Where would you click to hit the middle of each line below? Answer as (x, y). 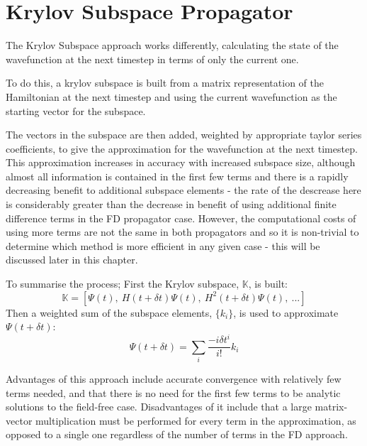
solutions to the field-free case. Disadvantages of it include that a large (159, 407)
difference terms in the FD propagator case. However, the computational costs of (181, 218)
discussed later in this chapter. (72, 260)
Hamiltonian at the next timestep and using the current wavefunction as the (171, 96)
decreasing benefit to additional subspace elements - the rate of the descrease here (183, 190)
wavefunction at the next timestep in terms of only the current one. (152, 59)
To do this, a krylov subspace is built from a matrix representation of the (165, 83)
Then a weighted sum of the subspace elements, (109, 312)
